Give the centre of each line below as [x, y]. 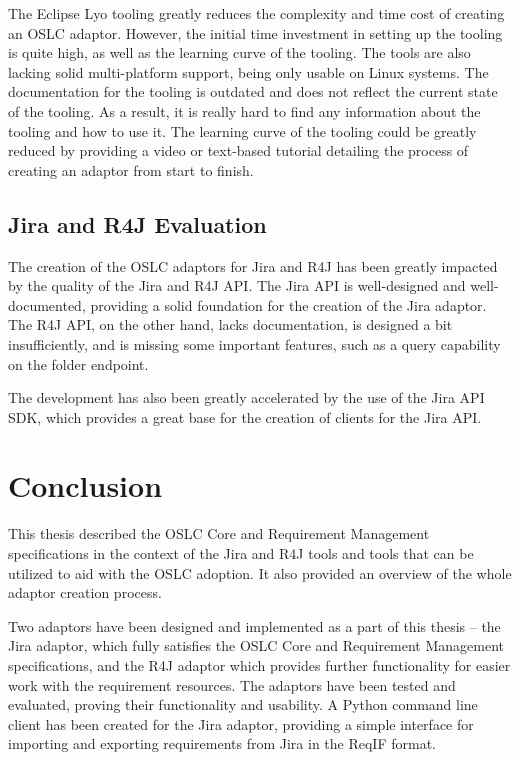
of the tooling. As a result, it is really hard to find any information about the [244, 110]
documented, [47, 304]
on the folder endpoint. [78, 363]
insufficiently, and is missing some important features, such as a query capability [254, 343]
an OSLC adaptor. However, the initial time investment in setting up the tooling [255, 32]
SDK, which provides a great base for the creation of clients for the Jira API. [245, 416]
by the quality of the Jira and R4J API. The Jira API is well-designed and [237, 285]
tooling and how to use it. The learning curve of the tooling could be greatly [242, 130]
